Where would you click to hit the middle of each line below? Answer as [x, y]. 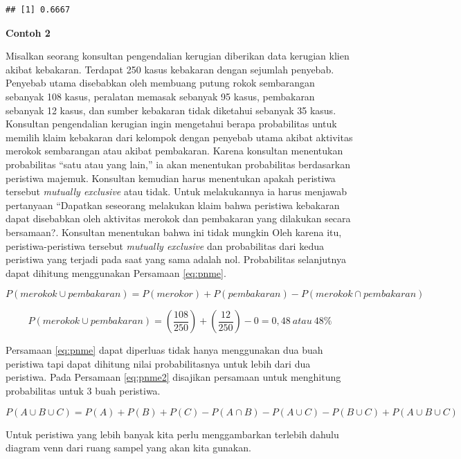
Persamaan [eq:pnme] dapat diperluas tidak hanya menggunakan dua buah [164, 350]
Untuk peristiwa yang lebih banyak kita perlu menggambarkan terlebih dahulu [172, 434]
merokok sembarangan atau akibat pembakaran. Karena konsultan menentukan [174, 151]
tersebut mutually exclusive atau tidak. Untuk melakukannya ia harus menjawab [177, 191]
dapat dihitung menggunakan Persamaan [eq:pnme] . [116, 272]
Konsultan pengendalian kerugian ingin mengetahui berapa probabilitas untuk [171, 124]
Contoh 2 [28, 32]
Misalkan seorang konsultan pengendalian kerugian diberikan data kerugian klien [178, 56]
